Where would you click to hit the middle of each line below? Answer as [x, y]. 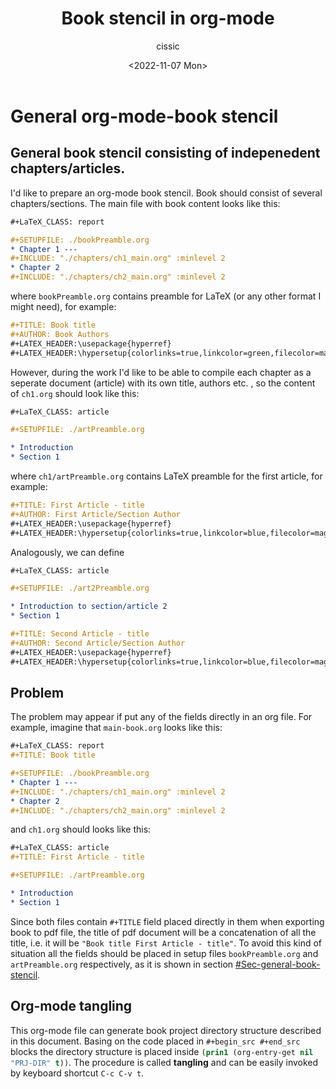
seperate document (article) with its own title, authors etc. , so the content [163, 383]
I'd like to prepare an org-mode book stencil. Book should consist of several [166, 193]
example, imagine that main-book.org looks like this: [116, 728]
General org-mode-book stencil [144, 116]
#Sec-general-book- [278, 964]
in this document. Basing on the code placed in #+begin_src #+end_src [155, 1041]
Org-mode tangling [71, 1006]
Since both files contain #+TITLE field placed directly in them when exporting [167, 921]
